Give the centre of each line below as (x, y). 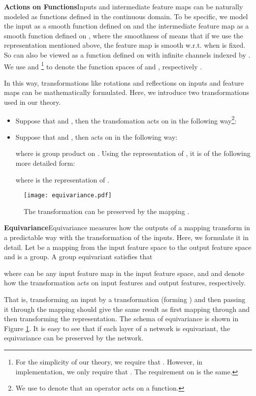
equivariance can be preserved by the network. (74, 338)
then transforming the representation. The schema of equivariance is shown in (121, 319)
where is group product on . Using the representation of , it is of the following (133, 153)
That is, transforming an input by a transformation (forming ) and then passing (125, 299)
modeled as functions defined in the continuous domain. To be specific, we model (126, 16)
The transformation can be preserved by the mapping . (107, 211)
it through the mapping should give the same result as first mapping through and (127, 309)
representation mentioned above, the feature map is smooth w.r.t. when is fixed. (125, 45)
